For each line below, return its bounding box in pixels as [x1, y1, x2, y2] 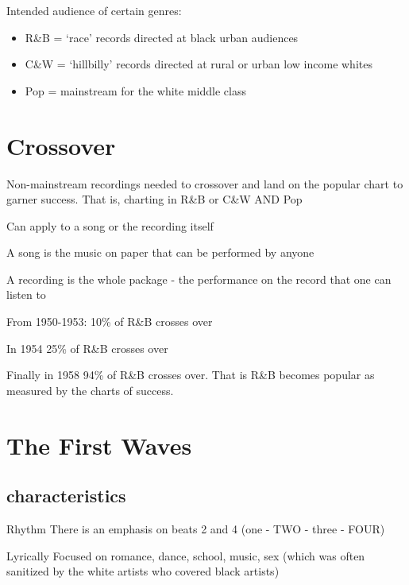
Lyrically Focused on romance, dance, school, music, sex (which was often [6, 547, 365, 564]
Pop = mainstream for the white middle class [25, 82, 246, 99]
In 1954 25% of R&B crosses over [6, 339, 168, 356]
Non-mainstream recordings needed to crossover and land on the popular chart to [6, 175, 403, 192]
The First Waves [6, 428, 192, 461]
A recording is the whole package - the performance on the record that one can [6, 270, 392, 287]
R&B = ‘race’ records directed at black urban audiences [25, 29, 299, 45]
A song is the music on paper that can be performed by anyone [6, 244, 314, 261]
